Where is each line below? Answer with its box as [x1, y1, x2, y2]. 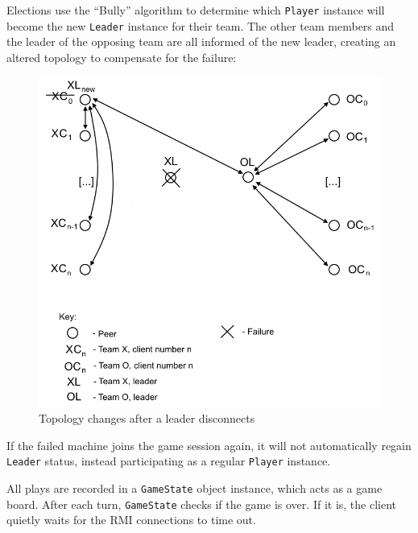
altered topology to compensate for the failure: [6, 48, 237, 65]
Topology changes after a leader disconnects [39, 410, 255, 427]
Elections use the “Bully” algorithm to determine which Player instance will [6, 2, 385, 18]
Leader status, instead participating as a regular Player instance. [6, 452, 331, 469]
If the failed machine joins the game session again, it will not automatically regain [6, 436, 412, 453]
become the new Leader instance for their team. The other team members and [6, 17, 395, 34]
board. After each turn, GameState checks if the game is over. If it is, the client [6, 495, 397, 512]
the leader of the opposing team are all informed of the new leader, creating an [6, 33, 396, 50]
